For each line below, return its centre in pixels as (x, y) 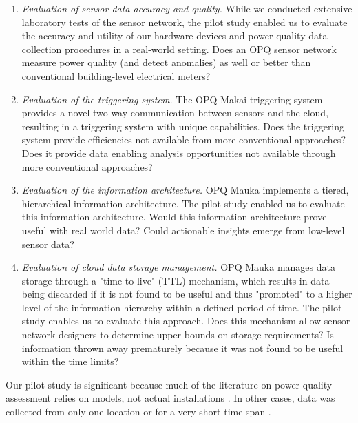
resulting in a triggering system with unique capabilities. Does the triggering (183, 126)
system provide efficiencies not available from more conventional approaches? (183, 140)
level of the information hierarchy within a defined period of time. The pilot (182, 307)
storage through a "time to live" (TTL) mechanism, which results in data (176, 280)
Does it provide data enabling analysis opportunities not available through (179, 153)
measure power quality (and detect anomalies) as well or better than (166, 62)
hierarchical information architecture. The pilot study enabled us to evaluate (183, 203)
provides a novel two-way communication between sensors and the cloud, (175, 113)
